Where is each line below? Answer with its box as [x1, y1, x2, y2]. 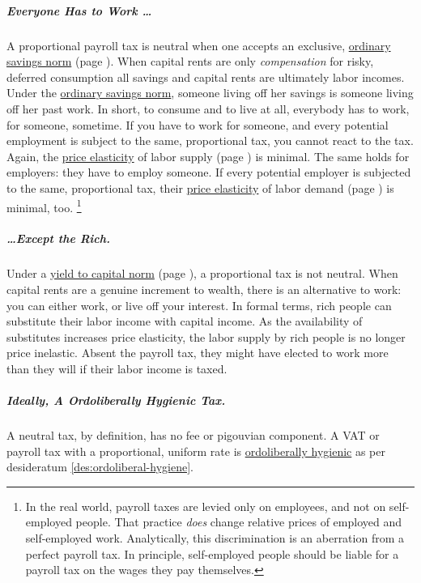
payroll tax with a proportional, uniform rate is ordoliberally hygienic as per [6, 442, 386, 459]
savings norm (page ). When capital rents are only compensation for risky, [6, 53, 374, 70]
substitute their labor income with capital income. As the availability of [6, 313, 363, 330]
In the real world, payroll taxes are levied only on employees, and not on [25, 497, 386, 514]
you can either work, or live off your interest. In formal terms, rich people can [6, 296, 392, 313]
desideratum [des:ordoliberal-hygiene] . [6, 458, 193, 475]
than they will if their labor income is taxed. [6, 360, 228, 377]
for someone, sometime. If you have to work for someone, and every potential [6, 116, 389, 133]
